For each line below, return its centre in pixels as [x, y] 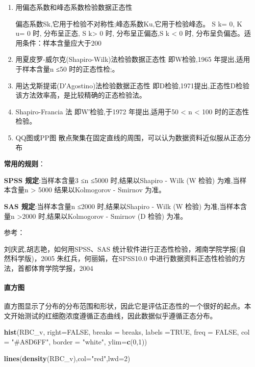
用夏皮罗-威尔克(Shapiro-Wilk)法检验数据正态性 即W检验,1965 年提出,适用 [133, 59]
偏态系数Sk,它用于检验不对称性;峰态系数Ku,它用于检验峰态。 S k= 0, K [129, 23]
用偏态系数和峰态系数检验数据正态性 [74, 7]
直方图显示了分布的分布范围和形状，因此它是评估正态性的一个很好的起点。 [124, 306]
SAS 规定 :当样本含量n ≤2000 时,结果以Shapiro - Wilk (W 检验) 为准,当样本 [122, 206]
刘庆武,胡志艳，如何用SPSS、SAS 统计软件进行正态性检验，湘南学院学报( [121, 249]
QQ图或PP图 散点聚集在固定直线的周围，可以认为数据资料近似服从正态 [130, 137]
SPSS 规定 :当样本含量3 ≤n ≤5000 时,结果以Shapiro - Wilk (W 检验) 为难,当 [122, 180]
